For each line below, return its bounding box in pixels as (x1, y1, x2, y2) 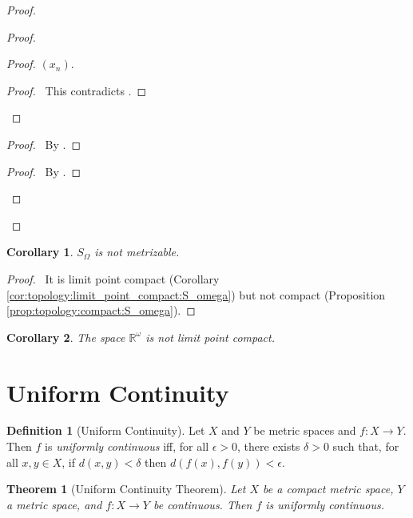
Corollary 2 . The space (6, 328, 125, 345)
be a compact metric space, (263, 480, 394, 497)
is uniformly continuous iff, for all (45, 438, 209, 455)
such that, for (332, 438, 399, 455)
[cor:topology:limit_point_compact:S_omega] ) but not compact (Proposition (6, 286, 386, 303)
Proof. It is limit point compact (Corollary (6, 270, 220, 287)
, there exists (237, 438, 300, 455)
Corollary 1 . (6, 243, 73, 260)
